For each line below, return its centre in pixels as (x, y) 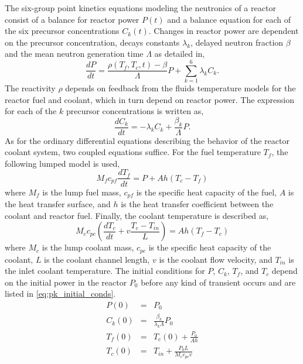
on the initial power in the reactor (66, 282)
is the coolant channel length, (97, 259)
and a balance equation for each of (229, 19)
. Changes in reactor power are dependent (224, 31)
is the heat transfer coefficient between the (197, 204)
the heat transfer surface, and (58, 204)
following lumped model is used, (62, 163)
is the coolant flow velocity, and (216, 259)
